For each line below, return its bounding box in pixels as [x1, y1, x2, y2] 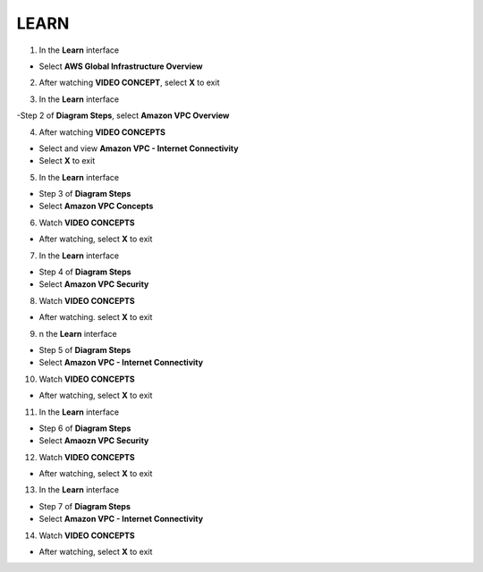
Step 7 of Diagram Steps [38, 500, 131, 511]
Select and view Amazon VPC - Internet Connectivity [38, 143, 239, 154]
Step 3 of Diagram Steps [38, 189, 131, 199]
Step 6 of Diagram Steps [38, 423, 131, 433]
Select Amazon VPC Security [38, 279, 149, 290]
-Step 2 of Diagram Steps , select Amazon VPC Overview [16, 110, 230, 121]
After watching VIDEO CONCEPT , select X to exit [38, 77, 220, 88]
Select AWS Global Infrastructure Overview [38, 61, 203, 71]
